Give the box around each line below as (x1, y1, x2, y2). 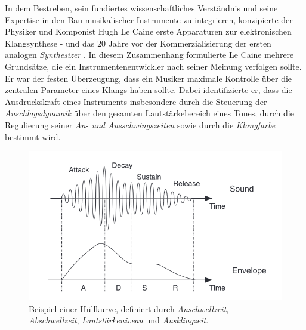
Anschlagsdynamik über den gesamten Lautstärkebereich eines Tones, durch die (5, 107, 294, 119)
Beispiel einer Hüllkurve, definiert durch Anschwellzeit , (29, 302, 229, 314)
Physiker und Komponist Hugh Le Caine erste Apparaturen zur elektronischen (5, 25, 292, 38)
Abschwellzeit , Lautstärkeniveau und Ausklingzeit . (29, 314, 209, 326)
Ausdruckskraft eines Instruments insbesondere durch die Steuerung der (5, 95, 267, 107)
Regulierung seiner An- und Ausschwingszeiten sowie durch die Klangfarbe (5, 118, 276, 131)
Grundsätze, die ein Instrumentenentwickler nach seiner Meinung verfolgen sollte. (5, 60, 302, 72)
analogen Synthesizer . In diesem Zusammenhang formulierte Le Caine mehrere (5, 48, 294, 61)
